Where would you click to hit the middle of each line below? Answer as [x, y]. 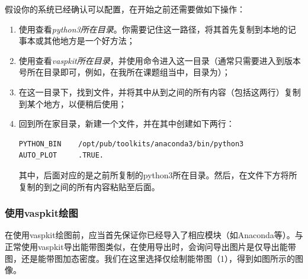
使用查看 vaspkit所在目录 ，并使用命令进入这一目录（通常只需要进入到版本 [160, 60]
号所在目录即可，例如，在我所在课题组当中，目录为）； [124, 72]
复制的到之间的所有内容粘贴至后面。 [89, 186]
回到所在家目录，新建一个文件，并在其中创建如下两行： [126, 124]
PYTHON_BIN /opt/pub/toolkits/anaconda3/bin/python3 [131, 144]
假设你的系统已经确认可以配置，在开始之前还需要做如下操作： [125, 9]
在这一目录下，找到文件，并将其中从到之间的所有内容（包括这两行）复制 [160, 92]
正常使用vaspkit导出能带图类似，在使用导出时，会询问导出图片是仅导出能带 [150, 246]
